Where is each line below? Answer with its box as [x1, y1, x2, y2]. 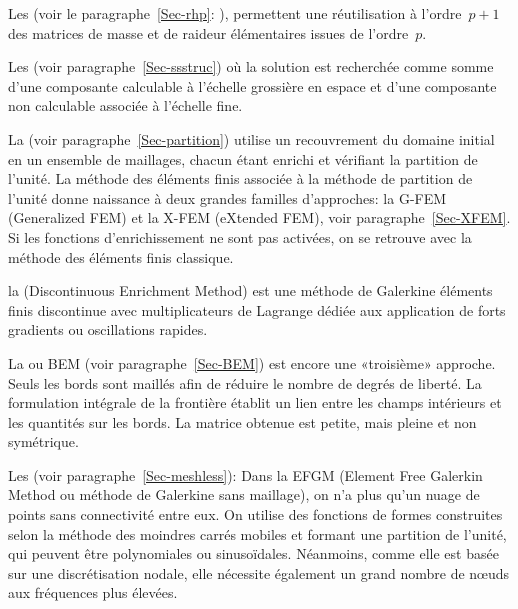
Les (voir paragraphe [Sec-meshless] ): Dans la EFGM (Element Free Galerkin [8, 464, 483, 485]
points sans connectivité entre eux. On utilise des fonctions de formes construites [8, 504, 503, 525]
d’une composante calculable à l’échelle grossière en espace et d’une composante [8, 75, 497, 96]
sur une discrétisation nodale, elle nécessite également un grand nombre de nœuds [8, 562, 510, 583]
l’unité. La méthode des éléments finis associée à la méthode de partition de [8, 168, 473, 189]
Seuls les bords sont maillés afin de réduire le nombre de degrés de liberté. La [8, 372, 482, 393]
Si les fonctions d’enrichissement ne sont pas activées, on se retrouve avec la [8, 226, 472, 247]
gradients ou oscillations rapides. [8, 319, 208, 340]
